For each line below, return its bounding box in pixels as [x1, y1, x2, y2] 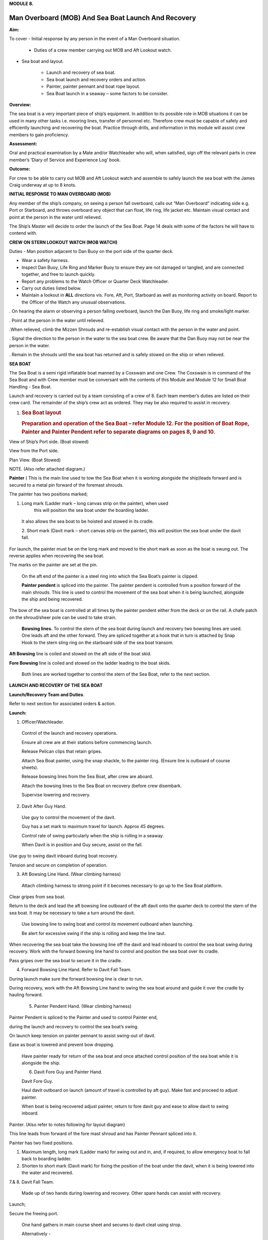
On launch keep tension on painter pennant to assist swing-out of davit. [9, 1032, 156, 1039]
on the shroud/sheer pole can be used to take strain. [9, 614, 117, 620]
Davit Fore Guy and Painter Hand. [34, 1069, 103, 1075]
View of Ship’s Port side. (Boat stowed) [9, 438, 89, 444]
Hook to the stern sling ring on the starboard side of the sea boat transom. [21, 639, 174, 645]
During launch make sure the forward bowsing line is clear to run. [9, 976, 143, 982]
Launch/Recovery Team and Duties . [9, 691, 84, 697]
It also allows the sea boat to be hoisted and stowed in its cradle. [21, 518, 154, 524]
